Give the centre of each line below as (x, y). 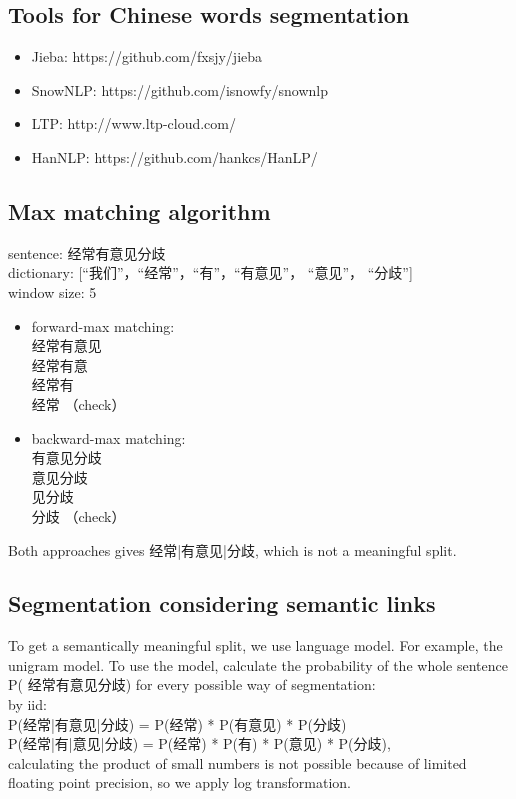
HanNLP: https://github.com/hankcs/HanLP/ (174, 156)
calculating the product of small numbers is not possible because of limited (237, 762)
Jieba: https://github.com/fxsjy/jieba (147, 56)
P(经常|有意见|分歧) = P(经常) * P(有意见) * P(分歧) (177, 723)
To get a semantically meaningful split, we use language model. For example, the (255, 645)
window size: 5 (52, 291)
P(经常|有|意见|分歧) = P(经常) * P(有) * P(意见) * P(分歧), (199, 743)
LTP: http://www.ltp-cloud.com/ (133, 123)
